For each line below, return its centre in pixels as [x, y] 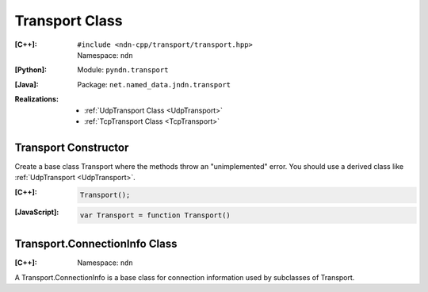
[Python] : [31, 70]
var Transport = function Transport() [155, 215]
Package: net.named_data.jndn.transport [154, 84]
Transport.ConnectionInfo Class [96, 244]
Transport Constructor [72, 147]
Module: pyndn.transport [123, 70]
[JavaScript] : [37, 212]
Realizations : [37, 99]
